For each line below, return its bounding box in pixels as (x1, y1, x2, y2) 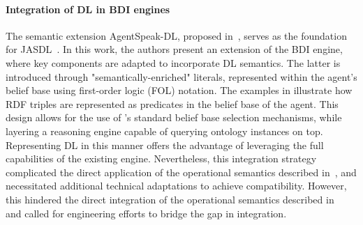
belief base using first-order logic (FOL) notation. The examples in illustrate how (6, 83, 353, 98)
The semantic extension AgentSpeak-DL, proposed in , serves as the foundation (6, 28, 347, 42)
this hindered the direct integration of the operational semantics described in (6, 192, 334, 206)
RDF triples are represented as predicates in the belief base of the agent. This (6, 96, 339, 111)
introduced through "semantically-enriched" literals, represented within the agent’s (6, 69, 357, 84)
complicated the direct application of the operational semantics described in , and (6, 164, 357, 179)
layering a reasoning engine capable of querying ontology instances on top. (6, 123, 323, 138)
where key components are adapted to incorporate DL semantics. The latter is (6, 55, 341, 70)
